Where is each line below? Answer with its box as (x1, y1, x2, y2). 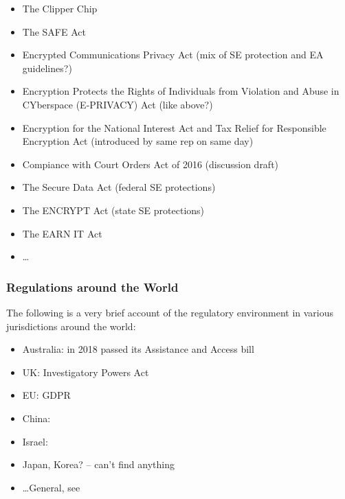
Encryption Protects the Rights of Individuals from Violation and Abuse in (22, 84, 340, 98)
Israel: (22, 434, 48, 448)
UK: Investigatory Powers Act (22, 364, 149, 379)
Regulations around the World (6, 278, 179, 295)
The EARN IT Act (22, 226, 102, 240)
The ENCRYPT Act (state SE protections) (22, 202, 205, 217)
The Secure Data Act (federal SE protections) (22, 180, 216, 194)
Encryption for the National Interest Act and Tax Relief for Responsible (22, 120, 326, 135)
